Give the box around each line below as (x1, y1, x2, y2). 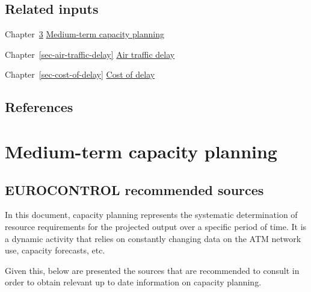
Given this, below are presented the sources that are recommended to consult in (5, 264, 300, 276)
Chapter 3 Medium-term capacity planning (5, 28, 164, 40)
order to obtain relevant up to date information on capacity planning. (5, 276, 262, 288)
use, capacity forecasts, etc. (5, 244, 105, 256)
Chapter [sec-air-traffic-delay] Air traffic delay (5, 48, 175, 60)
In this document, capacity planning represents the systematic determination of (5, 208, 298, 221)
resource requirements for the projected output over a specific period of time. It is (5, 220, 307, 232)
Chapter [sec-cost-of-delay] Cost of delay (5, 68, 155, 81)
